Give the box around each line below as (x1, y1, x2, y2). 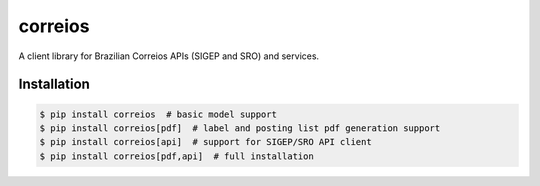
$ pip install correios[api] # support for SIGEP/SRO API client (39, 136, 372, 148)
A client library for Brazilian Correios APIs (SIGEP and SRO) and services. (18, 50, 320, 62)
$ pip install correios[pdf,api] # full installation (39, 150, 314, 162)
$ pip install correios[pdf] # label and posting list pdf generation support (39, 122, 441, 134)
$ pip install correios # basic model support (39, 108, 277, 120)
